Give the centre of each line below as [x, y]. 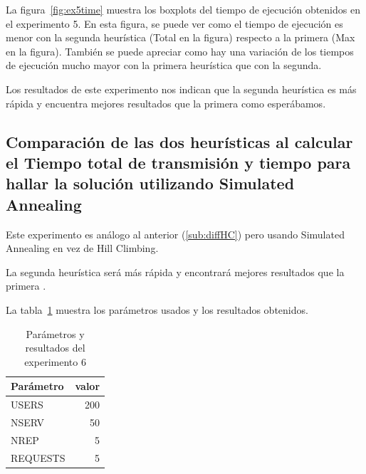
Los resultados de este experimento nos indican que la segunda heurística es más [181, 89]
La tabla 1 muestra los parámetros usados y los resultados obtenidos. [157, 309]
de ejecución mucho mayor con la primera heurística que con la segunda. [164, 65]
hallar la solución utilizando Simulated [150, 183]
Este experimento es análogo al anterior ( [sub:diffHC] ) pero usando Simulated [175, 234]
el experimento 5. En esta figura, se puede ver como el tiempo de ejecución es [174, 23]
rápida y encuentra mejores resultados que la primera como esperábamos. [166, 103]
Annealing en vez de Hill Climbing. [82, 248]
